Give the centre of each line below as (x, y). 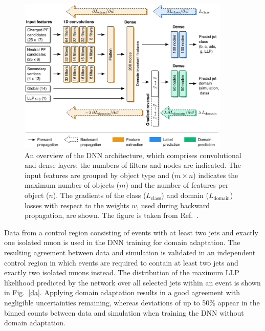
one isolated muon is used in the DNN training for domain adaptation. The (122, 242)
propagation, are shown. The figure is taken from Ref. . (112, 215)
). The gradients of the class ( (100, 195)
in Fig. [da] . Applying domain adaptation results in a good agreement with (122, 292)
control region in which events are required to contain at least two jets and (121, 262)
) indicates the (216, 175)
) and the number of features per (177, 185)
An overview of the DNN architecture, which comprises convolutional (133, 155)
